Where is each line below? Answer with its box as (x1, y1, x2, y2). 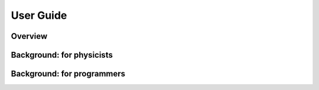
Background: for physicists (11, 50, 113, 60)
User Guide (11, 9, 67, 22)
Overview (11, 31, 48, 41)
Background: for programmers (11, 69, 126, 79)
